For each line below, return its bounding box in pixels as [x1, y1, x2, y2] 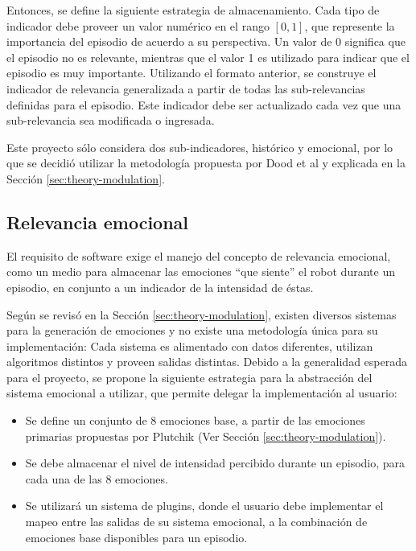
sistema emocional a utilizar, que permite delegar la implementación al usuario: [6, 384, 397, 401]
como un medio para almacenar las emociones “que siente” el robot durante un [6, 263, 395, 280]
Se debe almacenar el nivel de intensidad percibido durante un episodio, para [25, 454, 406, 471]
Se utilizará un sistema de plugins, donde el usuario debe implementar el [25, 497, 384, 514]
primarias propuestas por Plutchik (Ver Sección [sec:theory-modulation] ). [25, 427, 386, 444]
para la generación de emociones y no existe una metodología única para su [6, 322, 378, 339]
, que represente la [304, 17, 395, 34]
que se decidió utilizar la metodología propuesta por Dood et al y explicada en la [6, 154, 406, 171]
